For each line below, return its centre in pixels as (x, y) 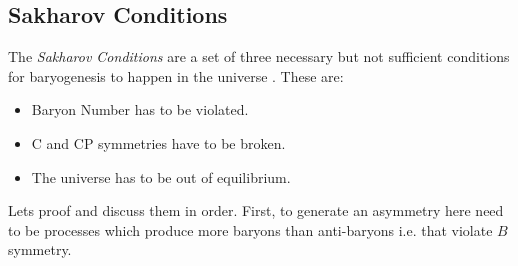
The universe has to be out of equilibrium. (161, 176)
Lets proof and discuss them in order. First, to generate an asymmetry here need (256, 210)
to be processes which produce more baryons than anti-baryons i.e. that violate (250, 229)
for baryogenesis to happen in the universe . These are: (176, 75)
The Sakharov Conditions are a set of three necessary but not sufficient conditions (259, 56)
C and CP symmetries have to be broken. (158, 142)
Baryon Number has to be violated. (140, 109)
